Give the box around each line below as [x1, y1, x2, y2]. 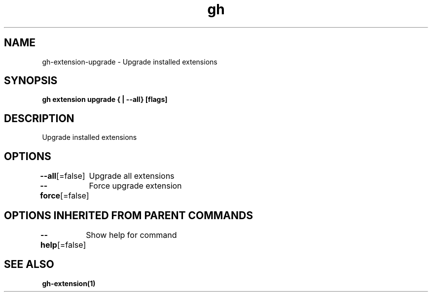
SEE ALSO [4, 258, 54, 271]
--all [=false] [40, 171, 85, 181]
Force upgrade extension [89, 181, 182, 191]
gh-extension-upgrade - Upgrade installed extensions [42, 57, 217, 66]
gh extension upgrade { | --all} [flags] [42, 95, 168, 104]
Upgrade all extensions [89, 171, 175, 181]
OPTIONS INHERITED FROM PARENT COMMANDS [4, 209, 253, 222]
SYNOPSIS [4, 74, 58, 87]
